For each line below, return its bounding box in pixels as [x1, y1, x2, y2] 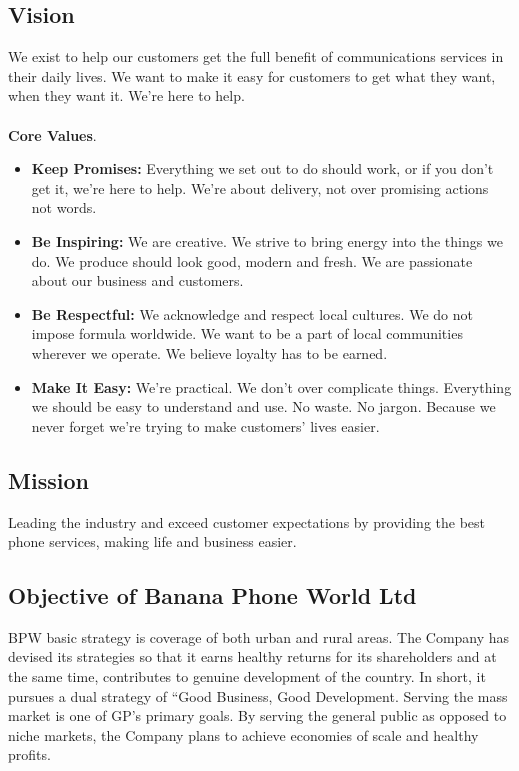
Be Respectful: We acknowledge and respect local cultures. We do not [31, 303, 473, 324]
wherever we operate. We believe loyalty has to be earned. [31, 342, 388, 363]
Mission [8, 464, 89, 495]
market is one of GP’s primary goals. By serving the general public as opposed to [8, 705, 507, 726]
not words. [31, 197, 97, 218]
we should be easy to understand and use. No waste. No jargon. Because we [31, 396, 496, 417]
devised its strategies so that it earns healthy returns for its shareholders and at [8, 646, 497, 667]
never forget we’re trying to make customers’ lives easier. [31, 415, 380, 436]
